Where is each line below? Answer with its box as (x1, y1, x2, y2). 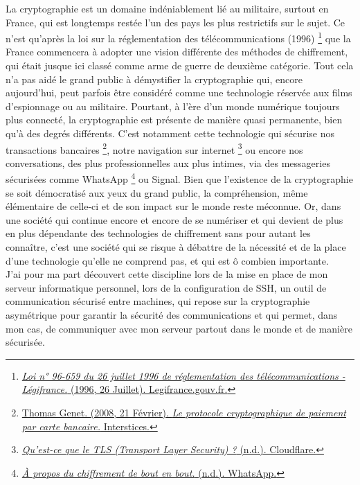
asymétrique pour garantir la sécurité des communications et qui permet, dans (6, 308, 338, 322)
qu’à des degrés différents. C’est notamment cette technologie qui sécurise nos (6, 126, 335, 140)
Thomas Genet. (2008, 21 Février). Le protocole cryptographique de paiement (21, 405, 347, 419)
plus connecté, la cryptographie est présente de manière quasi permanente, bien (6, 112, 343, 127)
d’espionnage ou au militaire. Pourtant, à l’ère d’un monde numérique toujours (6, 98, 340, 113)
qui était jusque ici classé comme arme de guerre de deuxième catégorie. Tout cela (6, 58, 354, 73)
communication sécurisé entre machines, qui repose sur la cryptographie (6, 294, 310, 308)
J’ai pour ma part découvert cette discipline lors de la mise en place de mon (6, 267, 328, 281)
